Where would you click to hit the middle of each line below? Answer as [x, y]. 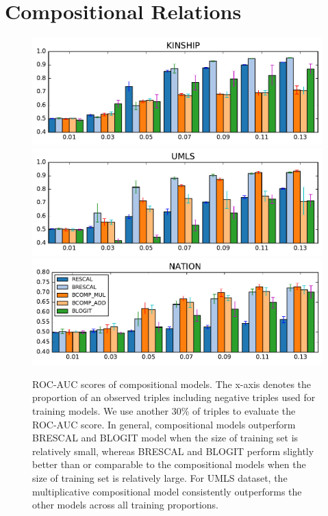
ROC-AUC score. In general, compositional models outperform [164, 424]
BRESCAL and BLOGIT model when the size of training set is [165, 438]
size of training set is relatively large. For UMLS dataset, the [160, 478]
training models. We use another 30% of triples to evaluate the [164, 411]
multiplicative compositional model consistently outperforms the [167, 491]
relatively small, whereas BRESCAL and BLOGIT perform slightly [173, 451]
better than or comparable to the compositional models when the [169, 464]
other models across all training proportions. [125, 505]
